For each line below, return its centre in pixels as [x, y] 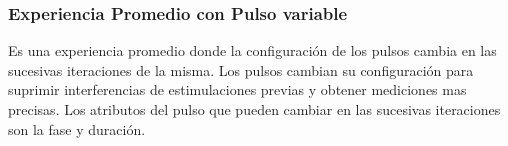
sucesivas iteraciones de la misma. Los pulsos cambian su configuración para [241, 69]
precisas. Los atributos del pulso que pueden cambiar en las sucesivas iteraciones [254, 109]
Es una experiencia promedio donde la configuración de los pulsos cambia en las [252, 50]
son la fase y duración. [77, 128]
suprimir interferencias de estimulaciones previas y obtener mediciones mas [237, 89]
